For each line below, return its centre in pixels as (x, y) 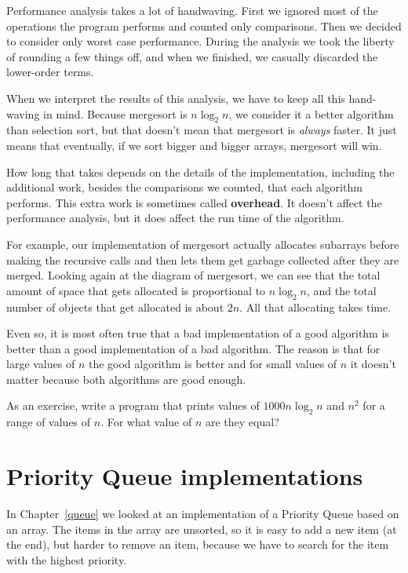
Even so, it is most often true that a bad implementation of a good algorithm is (198, 333)
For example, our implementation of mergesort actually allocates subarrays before (203, 244)
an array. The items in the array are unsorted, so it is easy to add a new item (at (202, 529)
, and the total (341, 290)
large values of (41, 364)
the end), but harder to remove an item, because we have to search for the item (198, 544)
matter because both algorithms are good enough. (126, 379)
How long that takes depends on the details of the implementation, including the (200, 172)
